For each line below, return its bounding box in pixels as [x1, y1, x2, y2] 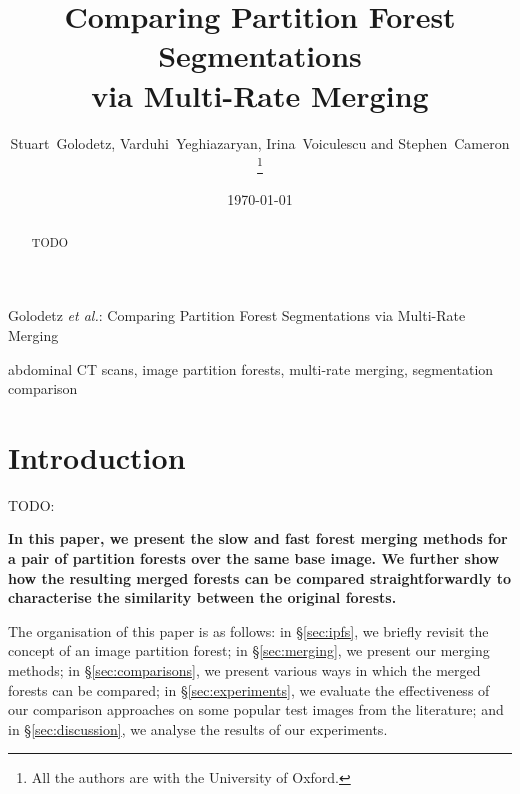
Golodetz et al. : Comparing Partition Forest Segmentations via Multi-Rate [8, 305, 466, 326]
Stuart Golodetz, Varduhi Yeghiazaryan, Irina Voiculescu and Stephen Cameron [10, 132, 510, 153]
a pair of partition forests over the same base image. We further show [8, 548, 500, 569]
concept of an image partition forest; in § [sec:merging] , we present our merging [8, 640, 490, 661]
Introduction [8, 436, 186, 477]
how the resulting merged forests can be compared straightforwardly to [8, 567, 512, 588]
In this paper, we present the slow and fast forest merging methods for [8, 528, 508, 549]
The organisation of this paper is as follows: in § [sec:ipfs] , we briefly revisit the [8, 620, 489, 641]
